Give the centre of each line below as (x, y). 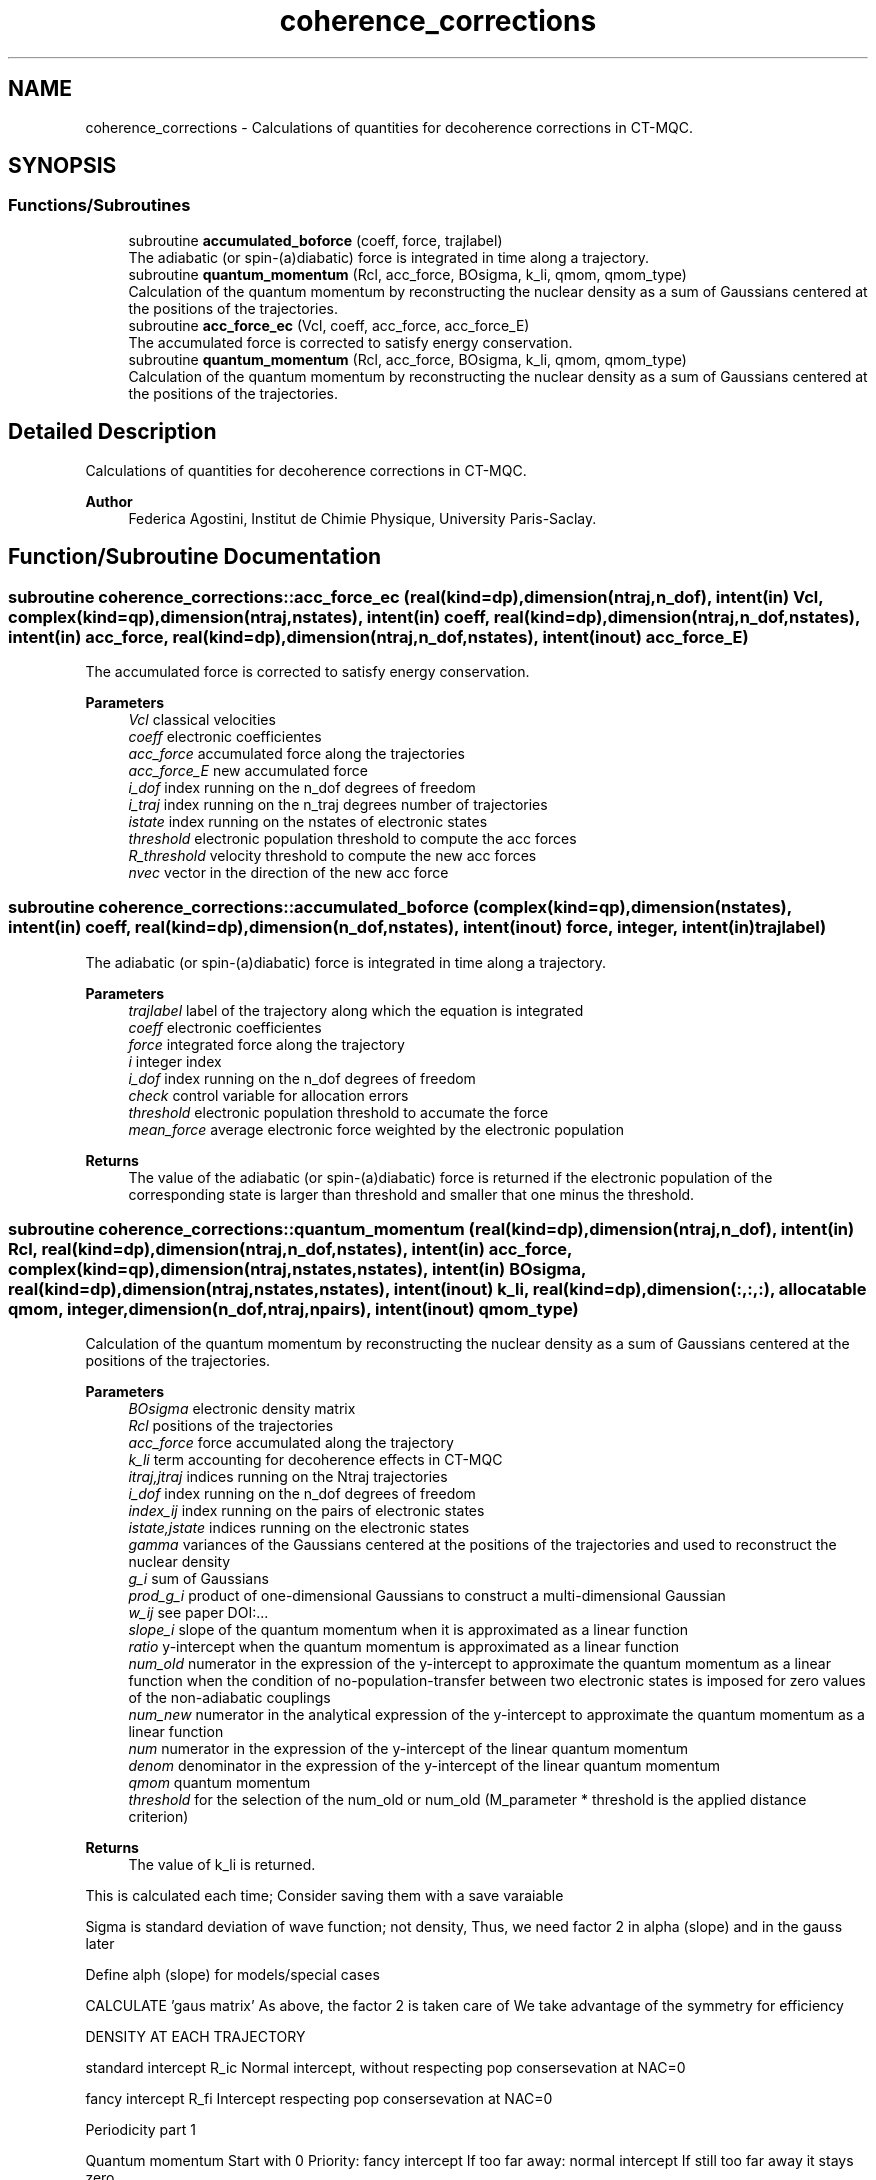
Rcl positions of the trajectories (231, 1426)
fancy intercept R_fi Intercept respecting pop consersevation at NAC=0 (319, 2099)
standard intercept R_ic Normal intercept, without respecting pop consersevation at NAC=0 (385, 2068)
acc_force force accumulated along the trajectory (291, 1443)
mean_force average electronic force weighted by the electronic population (376, 1129)
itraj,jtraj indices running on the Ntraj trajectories (288, 1477)
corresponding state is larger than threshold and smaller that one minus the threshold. (411, 1194)
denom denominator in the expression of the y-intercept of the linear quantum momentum (424, 1766)
